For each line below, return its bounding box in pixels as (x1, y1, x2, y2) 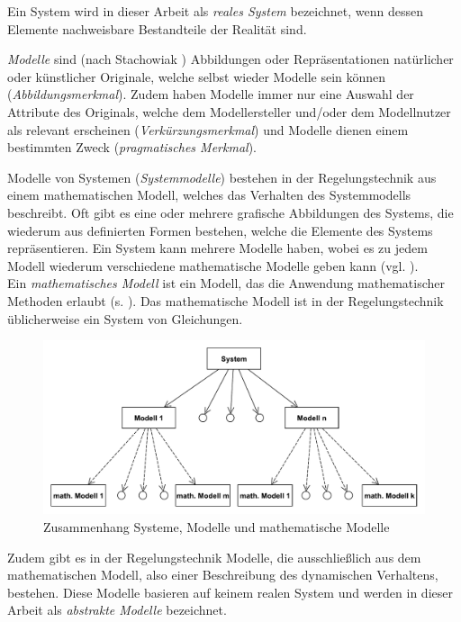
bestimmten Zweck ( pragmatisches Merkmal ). (7, 138, 257, 157)
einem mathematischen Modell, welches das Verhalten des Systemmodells (7, 185, 411, 204)
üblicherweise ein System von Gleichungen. (7, 309, 243, 328)
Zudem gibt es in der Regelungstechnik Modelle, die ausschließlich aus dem (7, 547, 421, 566)
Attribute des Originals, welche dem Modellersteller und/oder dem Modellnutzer (7, 102, 451, 121)
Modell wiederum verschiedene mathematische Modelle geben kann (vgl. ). (7, 256, 419, 275)
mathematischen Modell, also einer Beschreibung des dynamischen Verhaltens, (7, 565, 438, 584)
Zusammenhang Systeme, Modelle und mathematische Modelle (43, 518, 390, 536)
